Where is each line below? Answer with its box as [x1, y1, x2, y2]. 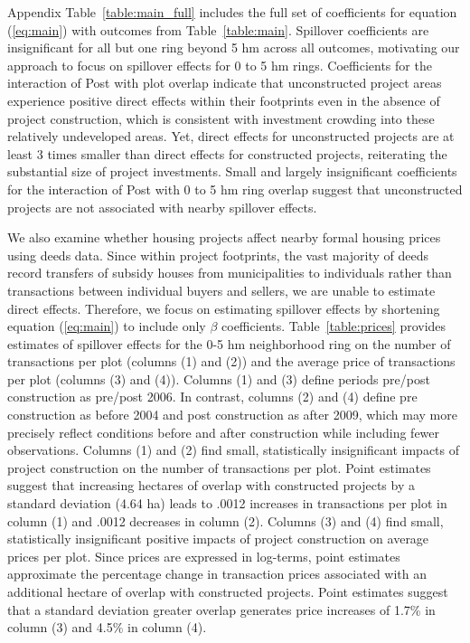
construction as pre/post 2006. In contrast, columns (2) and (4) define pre [7, 387, 418, 406]
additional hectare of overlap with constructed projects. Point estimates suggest [7, 582, 448, 600]
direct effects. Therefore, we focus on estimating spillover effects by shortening [7, 298, 440, 317]
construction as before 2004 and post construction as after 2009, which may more [7, 405, 457, 424]
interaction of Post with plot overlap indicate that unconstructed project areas [7, 73, 442, 92]
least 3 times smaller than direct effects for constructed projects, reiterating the [7, 144, 447, 163]
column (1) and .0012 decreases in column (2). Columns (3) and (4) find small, [7, 511, 444, 530]
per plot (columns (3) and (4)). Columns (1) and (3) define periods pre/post [7, 369, 430, 388]
